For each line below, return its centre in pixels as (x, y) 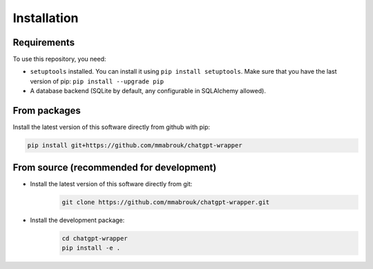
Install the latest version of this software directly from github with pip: (112, 127)
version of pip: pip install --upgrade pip (97, 81)
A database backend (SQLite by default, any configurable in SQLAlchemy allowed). (148, 91)
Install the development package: (77, 220)
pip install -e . (91, 248)
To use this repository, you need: (59, 59)
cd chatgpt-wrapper (95, 238)
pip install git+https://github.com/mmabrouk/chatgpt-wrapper (135, 146)
